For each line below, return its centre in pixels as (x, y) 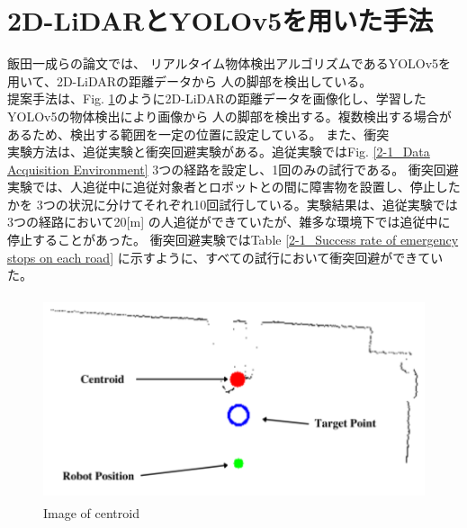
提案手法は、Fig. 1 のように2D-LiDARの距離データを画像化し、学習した (217, 98)
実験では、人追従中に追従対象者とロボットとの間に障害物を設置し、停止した (234, 187)
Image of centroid (91, 513)
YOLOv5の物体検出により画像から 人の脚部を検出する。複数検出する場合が (229, 116)
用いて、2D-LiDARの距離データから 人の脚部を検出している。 (190, 81)
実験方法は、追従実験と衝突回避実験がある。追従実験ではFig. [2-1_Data (219, 152)
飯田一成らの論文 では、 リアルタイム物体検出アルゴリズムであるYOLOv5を (229, 63)
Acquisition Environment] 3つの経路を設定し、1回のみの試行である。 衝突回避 (233, 169)
